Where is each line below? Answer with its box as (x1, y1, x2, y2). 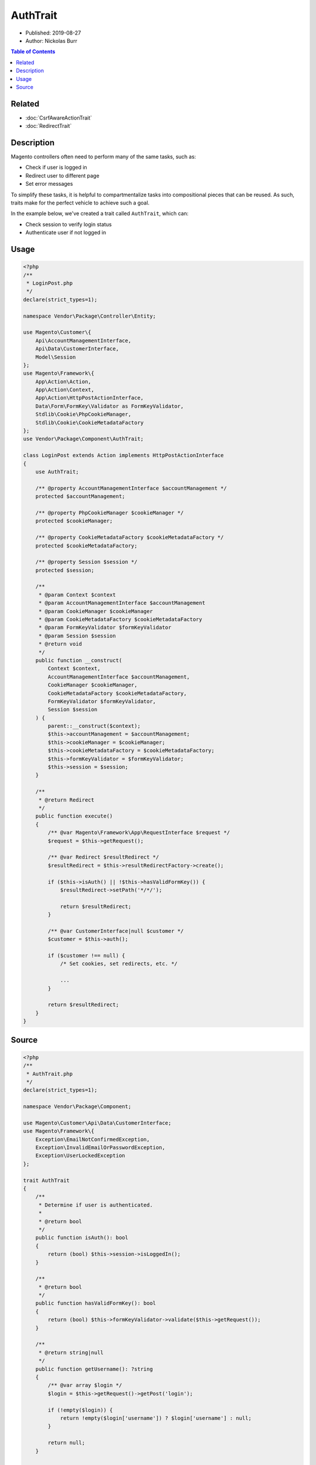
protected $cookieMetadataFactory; (35, 542, 138, 549)
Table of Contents (11, 48, 56, 55)
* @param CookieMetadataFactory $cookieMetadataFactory (38, 616, 202, 623)
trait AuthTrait (23, 1177, 70, 1184)
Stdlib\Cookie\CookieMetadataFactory (35, 419, 144, 426)
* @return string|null (38, 1349, 104, 1356)
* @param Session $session (38, 632, 116, 639)
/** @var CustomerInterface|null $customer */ (47, 928, 184, 934)
